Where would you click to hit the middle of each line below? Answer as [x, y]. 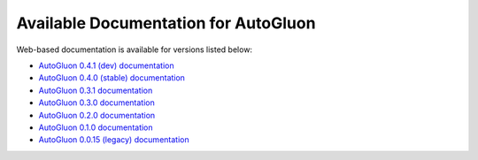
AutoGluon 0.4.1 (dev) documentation [106, 65]
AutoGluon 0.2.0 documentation [97, 115]
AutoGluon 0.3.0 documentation [96, 103]
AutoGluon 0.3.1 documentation [96, 90]
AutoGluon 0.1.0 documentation [96, 127]
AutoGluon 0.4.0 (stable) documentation [112, 78]
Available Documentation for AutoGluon [166, 23]
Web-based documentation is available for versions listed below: [134, 50]
